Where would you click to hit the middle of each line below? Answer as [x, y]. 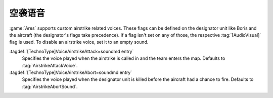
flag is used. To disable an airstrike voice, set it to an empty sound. [79, 42]
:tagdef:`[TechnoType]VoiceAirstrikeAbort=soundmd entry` [71, 72]
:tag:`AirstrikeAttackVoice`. [50, 65]
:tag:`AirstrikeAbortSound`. [50, 86]
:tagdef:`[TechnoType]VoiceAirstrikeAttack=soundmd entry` [72, 51]
